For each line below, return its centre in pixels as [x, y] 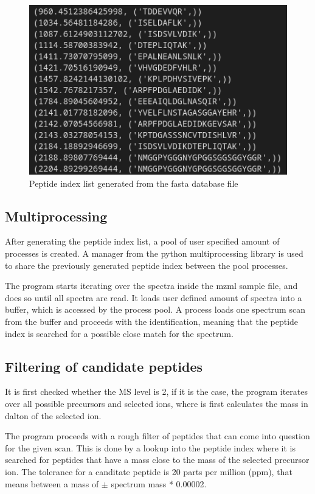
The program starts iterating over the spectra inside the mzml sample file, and [151, 286]
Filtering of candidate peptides [104, 366]
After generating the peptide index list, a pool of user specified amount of [142, 241]
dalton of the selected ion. [53, 415]
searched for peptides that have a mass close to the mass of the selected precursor [157, 460]
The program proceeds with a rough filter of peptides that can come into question [157, 436]
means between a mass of [52, 483]
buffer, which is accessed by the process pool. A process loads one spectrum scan [155, 309]
